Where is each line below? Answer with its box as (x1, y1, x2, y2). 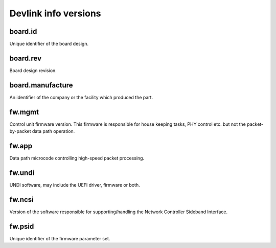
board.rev (9, 54, 42, 62)
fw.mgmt (9, 107, 39, 116)
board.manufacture (9, 81, 74, 89)
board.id (9, 27, 37, 36)
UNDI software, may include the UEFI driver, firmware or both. (9, 182, 140, 188)
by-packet (9, 128, 31, 134)
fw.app (9, 141, 33, 150)
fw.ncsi (9, 195, 34, 204)
